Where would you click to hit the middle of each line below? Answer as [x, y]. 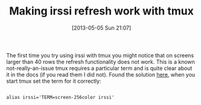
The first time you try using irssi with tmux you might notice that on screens [100, 55]
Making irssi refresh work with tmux [101, 11]
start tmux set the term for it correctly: [54, 81]
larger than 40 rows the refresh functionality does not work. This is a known [101, 62]
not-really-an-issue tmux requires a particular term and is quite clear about [99, 68]
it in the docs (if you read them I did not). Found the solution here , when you [101, 74]
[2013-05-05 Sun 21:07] [101, 28]
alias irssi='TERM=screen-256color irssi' [60, 97]
